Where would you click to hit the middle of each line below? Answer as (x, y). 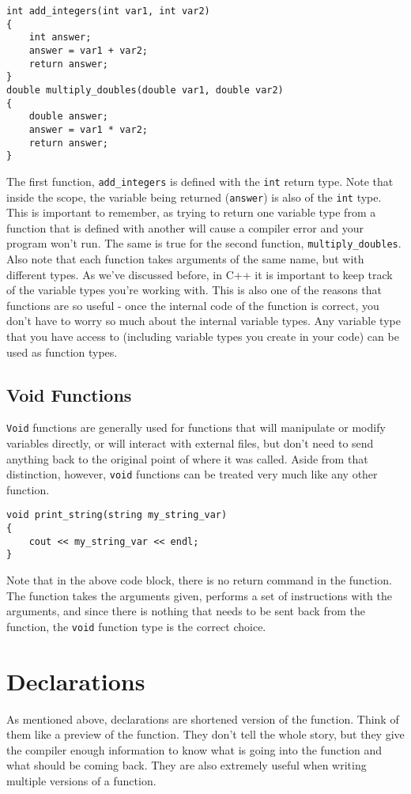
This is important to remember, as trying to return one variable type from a (191, 212)
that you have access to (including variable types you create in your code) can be (203, 336)
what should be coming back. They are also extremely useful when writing (187, 765)
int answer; (60, 38)
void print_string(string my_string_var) (117, 515)
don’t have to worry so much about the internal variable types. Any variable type (204, 321)
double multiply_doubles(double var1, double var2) (145, 90)
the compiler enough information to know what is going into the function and (194, 749)
